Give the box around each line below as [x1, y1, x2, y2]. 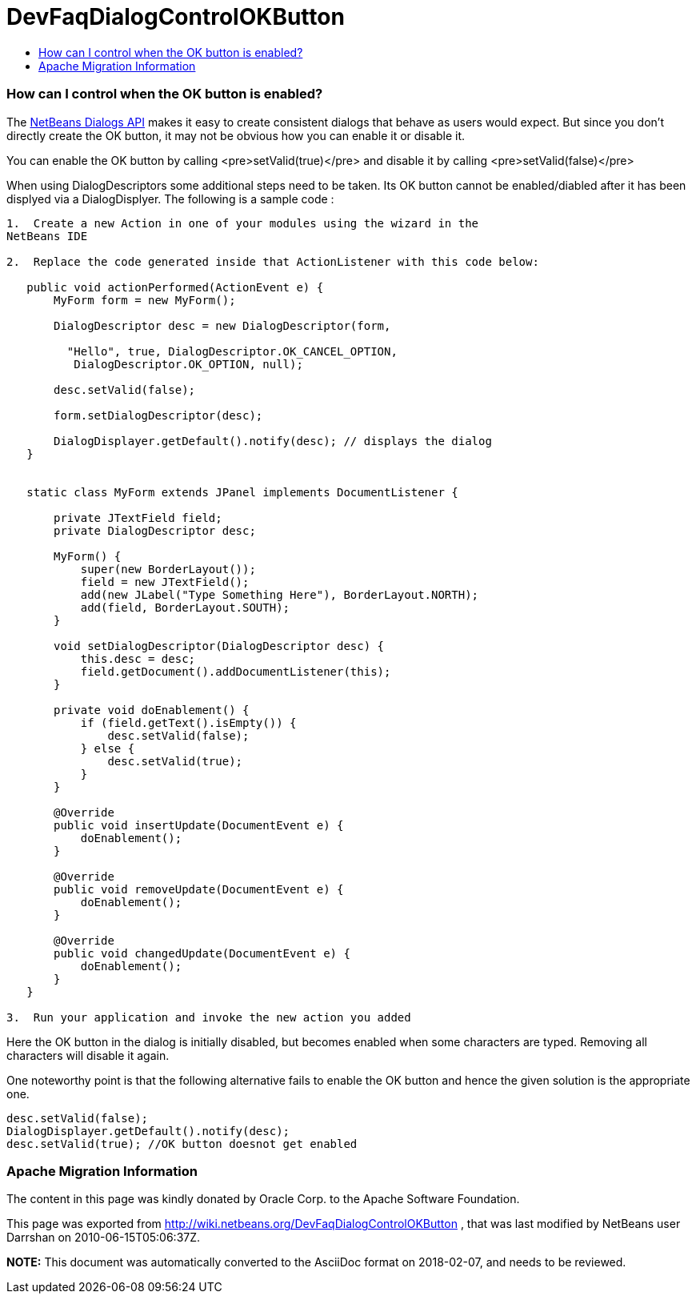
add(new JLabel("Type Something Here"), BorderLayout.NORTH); [80, 588, 479, 601]
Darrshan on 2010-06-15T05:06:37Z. [6, 1230, 201, 1245]
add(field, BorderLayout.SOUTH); [80, 600, 290, 614]
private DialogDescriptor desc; [54, 524, 256, 537]
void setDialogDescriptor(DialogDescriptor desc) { [54, 639, 385, 652]
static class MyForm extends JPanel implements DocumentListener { [26, 485, 458, 499]
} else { [80, 741, 135, 755]
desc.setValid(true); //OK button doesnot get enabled [6, 1137, 358, 1150]
